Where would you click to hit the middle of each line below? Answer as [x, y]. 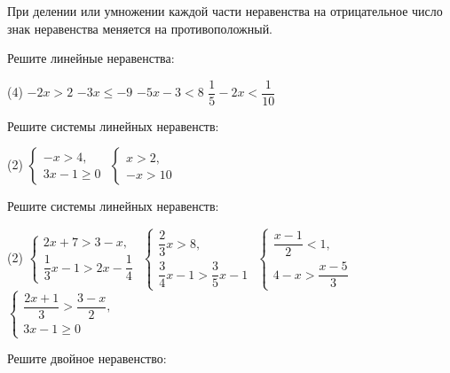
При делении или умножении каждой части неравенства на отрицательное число [225, 11]
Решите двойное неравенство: [87, 358]
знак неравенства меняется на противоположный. [140, 28]
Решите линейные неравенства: [91, 58]
